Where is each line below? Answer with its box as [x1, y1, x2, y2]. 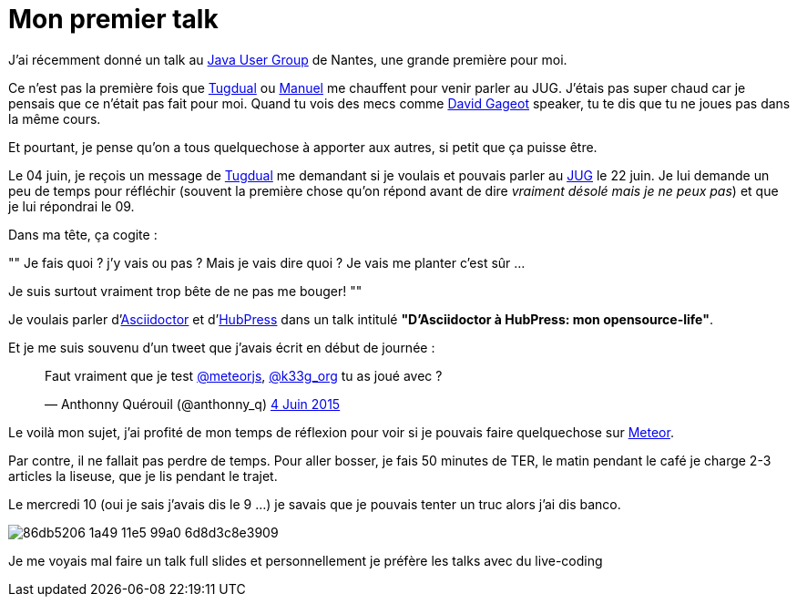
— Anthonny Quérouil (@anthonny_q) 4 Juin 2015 [45, 395, 341, 412]
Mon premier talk [8, 4, 219, 35]
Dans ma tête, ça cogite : [8, 226, 158, 242]
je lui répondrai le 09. [8, 198, 135, 214]
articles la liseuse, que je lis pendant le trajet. [8, 467, 278, 484]
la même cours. [8, 110, 101, 127]
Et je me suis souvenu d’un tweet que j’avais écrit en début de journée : [8, 339, 435, 355]
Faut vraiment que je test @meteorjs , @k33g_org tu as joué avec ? [45, 367, 443, 384]
